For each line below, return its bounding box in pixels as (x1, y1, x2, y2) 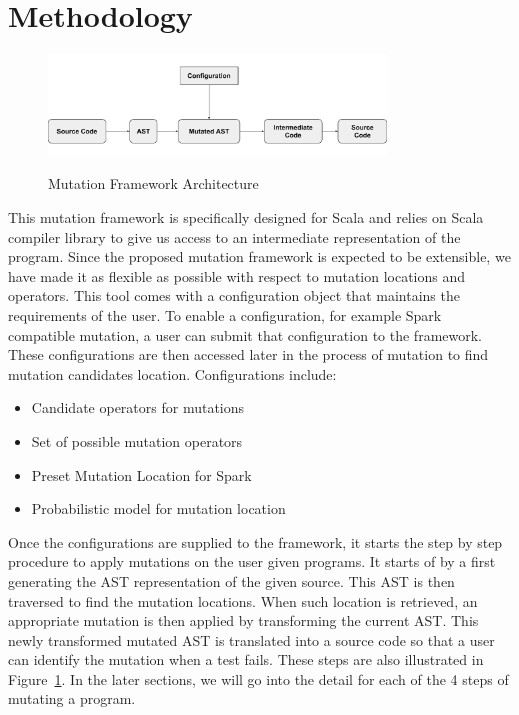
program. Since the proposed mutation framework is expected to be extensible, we (8, 246, 511, 267)
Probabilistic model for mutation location (31, 498, 286, 519)
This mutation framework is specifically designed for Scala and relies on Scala (8, 207, 484, 227)
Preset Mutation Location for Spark (31, 464, 252, 485)
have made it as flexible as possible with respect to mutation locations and (8, 265, 466, 286)
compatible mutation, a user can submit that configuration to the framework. (8, 324, 482, 345)
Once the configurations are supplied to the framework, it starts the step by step (8, 531, 503, 552)
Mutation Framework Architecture (48, 173, 259, 194)
